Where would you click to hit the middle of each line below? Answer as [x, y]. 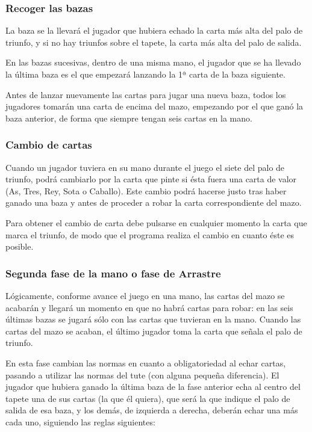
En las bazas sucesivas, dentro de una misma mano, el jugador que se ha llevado [153, 62]
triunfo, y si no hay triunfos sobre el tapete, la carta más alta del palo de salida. [154, 42]
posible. [20, 246]
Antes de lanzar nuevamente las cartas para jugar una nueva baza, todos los [146, 94]
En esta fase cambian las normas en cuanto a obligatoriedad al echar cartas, [146, 363]
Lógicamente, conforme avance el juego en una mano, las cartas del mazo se [145, 295]
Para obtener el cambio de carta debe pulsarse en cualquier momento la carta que [156, 222]
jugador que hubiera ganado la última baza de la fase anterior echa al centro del [153, 387]
